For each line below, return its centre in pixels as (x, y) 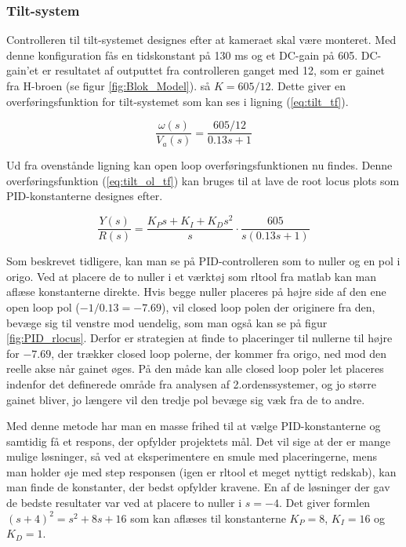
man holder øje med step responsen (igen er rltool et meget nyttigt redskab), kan (201, 471)
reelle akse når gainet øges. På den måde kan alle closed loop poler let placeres (195, 368)
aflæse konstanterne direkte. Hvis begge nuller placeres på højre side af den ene (196, 292)
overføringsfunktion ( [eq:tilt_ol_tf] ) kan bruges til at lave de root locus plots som (203, 180)
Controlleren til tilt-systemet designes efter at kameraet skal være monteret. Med (201, 40)
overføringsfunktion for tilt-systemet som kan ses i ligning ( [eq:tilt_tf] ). (178, 101)
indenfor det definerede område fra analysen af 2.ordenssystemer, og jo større (192, 383)
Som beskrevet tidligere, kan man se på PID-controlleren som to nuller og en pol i (203, 261)
